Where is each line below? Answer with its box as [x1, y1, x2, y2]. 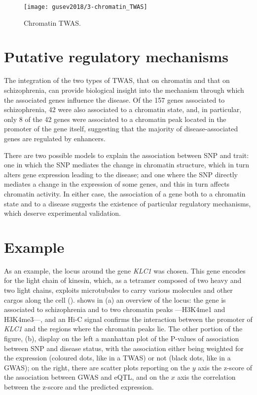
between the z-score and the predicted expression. [4, 381, 154, 392]
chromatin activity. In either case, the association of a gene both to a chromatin [4, 188, 246, 198]
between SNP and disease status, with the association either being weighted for [4, 343, 244, 353]
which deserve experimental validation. [4, 208, 121, 218]
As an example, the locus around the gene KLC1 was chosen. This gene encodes [4, 265, 246, 276]
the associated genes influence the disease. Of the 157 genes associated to [4, 94, 225, 105]
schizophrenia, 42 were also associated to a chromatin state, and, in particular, [4, 104, 242, 115]
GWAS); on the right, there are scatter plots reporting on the [4, 362, 190, 372]
